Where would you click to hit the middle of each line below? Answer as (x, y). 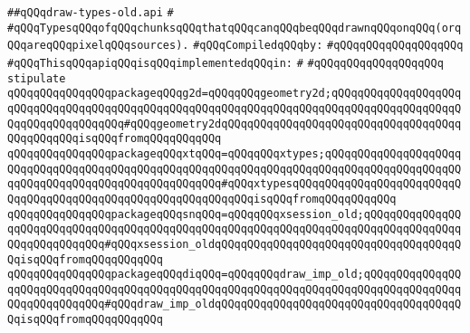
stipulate (37, 78)
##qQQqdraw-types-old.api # (91, 13)
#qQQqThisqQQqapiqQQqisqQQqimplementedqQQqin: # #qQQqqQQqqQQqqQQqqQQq (225, 63)
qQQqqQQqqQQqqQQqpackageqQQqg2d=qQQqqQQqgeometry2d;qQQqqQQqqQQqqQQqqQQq (235, 94)
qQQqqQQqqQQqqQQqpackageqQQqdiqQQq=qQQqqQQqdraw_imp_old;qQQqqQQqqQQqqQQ (235, 275)
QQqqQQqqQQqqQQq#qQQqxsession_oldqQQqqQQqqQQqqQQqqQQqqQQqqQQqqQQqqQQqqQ (235, 244)
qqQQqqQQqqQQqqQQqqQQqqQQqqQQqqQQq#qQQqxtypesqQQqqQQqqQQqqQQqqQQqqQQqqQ (235, 184)
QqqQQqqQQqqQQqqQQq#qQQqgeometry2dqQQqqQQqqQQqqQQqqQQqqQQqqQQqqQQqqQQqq (235, 124)
